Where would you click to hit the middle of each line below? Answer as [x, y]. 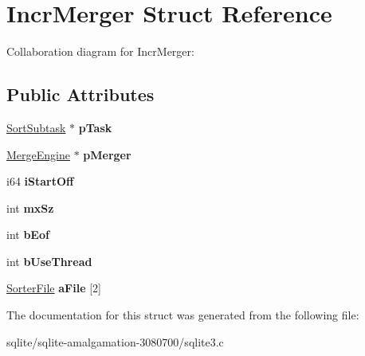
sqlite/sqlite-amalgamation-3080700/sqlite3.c [115, 341]
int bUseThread [49, 261]
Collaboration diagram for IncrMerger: [100, 51]
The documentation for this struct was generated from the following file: [183, 315]
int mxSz [30, 207]
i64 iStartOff [40, 181]
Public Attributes [80, 94]
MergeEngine [38, 154]
